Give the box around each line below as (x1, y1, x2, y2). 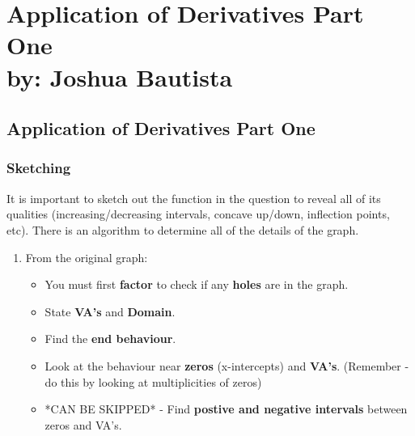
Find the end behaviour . (44, 330, 176, 347)
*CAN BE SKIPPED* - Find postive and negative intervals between (44, 400, 408, 417)
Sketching (6, 158, 71, 178)
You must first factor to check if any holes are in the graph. (44, 276, 349, 293)
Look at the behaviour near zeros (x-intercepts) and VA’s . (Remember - (44, 357, 409, 374)
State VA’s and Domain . (44, 303, 176, 320)
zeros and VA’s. (44, 416, 122, 433)
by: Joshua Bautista (6, 60, 233, 93)
